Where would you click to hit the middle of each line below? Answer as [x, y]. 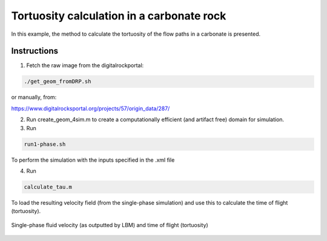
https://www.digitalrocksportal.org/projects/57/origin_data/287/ [91, 108]
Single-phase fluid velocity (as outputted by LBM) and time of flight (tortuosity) [110, 225]
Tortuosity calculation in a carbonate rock [119, 16]
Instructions [35, 51]
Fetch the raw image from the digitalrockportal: [85, 65]
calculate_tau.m [48, 187]
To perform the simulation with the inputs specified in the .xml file [93, 160]
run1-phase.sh [45, 144]
